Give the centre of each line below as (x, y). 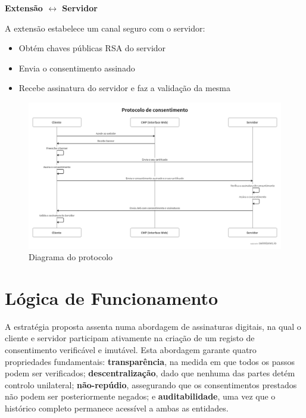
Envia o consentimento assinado (77, 68)
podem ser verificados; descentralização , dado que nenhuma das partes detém (150, 373)
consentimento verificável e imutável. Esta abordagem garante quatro (131, 350)
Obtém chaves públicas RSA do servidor (92, 48)
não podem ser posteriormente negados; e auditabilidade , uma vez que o (140, 396)
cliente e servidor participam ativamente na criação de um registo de (130, 338)
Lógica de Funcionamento (112, 297)
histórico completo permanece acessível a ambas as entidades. (117, 408)
